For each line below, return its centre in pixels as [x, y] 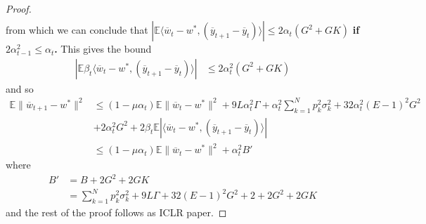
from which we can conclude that [77, 30]
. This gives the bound [103, 49]
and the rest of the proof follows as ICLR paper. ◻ [116, 212]
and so [20, 88]
